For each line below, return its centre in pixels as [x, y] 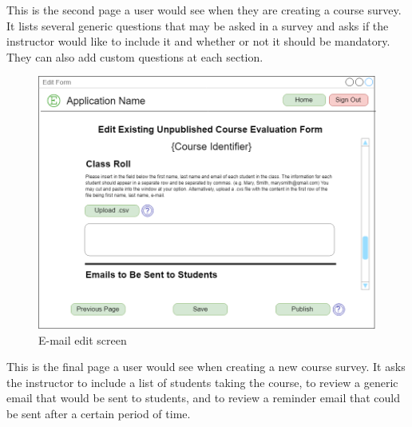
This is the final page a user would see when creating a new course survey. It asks [206, 367]
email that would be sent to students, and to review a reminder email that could [204, 398]
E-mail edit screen [83, 339]
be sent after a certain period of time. [99, 413]
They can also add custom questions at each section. [135, 56]
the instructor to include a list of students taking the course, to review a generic [202, 382]
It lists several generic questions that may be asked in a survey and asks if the [198, 25]
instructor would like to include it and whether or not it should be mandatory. [198, 41]
